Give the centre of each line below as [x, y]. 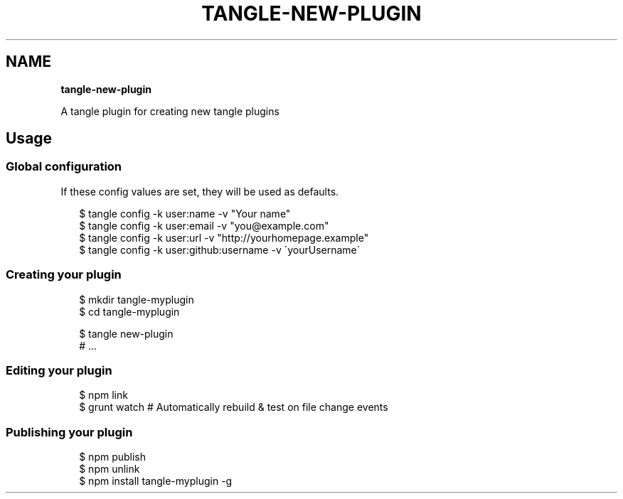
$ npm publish [113, 457]
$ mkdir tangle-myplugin [137, 299]
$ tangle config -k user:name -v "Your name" [185, 213]
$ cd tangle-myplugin [129, 311]
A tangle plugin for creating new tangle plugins [170, 111]
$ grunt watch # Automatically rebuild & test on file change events [234, 407]
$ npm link [103, 395]
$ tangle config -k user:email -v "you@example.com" [204, 225]
